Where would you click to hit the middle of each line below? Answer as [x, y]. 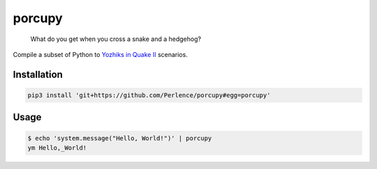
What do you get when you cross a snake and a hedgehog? [116, 39]
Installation [38, 74]
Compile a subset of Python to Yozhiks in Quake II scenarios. [100, 54]
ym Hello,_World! [57, 147]
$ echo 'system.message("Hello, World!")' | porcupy [120, 138]
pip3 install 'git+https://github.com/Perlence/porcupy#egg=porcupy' [149, 95]
